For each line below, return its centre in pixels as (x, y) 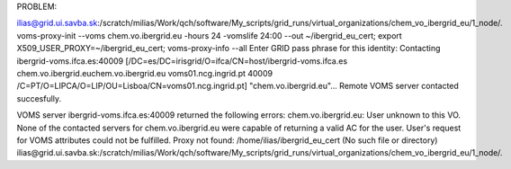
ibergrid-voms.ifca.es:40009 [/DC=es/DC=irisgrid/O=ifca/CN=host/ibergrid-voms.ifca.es (182, 61)
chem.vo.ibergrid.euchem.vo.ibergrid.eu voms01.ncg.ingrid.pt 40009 (145, 73)
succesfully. (39, 98)
